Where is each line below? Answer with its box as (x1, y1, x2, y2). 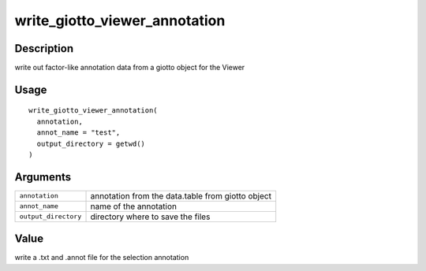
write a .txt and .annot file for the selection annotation (14, 253, 189, 262)
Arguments (14, 170, 72, 184)
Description (14, 42, 74, 55)
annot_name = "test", (36, 128, 121, 137)
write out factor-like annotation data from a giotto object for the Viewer (14, 63, 245, 72)
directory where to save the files (90, 211, 211, 222)
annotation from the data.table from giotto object (90, 190, 272, 201)
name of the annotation (90, 201, 177, 212)
